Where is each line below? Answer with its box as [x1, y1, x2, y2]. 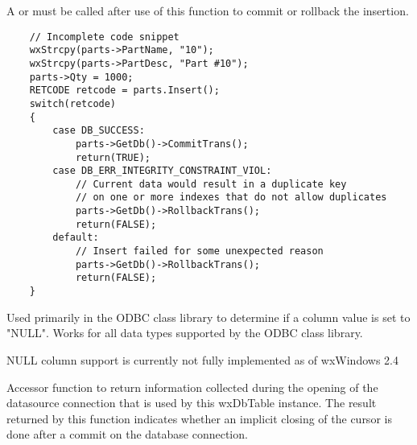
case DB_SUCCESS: [52, 125, 145, 137]
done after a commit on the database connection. [6, 426, 248, 443]
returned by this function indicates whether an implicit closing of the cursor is [6, 410, 392, 426]
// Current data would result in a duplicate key [75, 178, 347, 190]
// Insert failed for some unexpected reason [75, 245, 324, 258]
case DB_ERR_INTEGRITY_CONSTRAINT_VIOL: [52, 165, 272, 177]
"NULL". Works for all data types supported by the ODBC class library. [6, 324, 363, 341]
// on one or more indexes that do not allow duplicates [75, 192, 387, 204]
